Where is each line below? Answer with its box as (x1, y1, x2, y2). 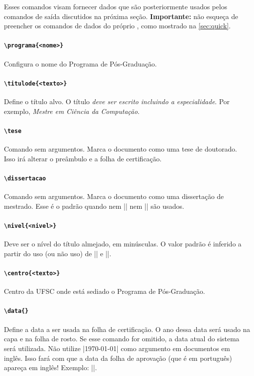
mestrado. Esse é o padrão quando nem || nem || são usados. (4, 200, 184, 211)
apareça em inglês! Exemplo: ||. (4, 362, 97, 373)
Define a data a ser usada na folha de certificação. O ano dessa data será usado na (4, 324, 250, 334)
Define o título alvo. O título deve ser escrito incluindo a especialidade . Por (4, 96, 230, 107)
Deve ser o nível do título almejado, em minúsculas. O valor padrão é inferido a (4, 239, 242, 249)
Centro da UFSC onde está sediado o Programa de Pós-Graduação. (4, 286, 205, 296)
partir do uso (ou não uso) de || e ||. (4, 248, 111, 258)
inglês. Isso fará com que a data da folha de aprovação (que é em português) (4, 353, 233, 363)
